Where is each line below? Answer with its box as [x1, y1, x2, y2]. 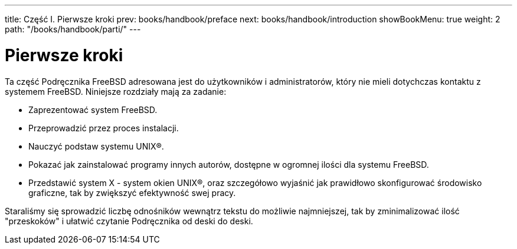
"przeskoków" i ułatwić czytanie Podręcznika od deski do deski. [5, 215, 253, 226]
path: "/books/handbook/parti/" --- [5, 24, 141, 34]
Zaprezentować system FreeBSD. [28, 104, 158, 115]
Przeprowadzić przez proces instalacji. [28, 122, 179, 133]
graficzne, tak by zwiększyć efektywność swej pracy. [28, 187, 236, 198]
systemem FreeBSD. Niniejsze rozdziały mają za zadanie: [5, 86, 227, 97]
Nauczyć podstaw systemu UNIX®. [28, 141, 164, 151]
